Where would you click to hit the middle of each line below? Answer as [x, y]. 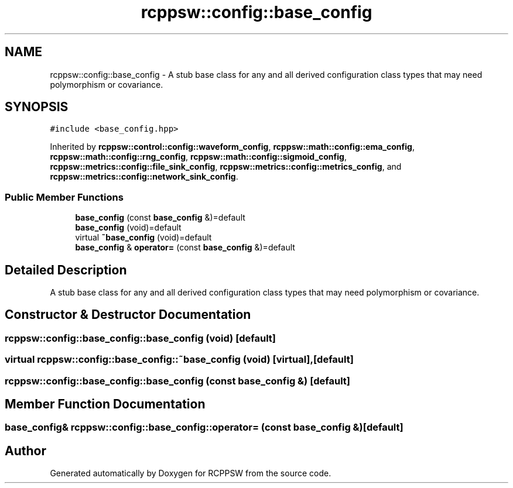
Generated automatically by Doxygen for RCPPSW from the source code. [191, 473]
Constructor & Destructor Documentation [128, 315]
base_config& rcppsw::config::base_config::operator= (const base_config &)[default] [204, 427]
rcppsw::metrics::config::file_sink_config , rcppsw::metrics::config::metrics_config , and [226, 167]
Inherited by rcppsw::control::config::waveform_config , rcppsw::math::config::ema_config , [232, 147]
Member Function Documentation [105, 404]
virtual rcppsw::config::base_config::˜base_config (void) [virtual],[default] [179, 360]
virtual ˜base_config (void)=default [143, 238]
